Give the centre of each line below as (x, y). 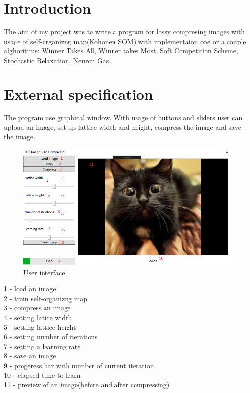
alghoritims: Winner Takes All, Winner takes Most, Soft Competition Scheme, (121, 51)
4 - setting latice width (38, 317)
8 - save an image (30, 356)
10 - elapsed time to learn (42, 375)
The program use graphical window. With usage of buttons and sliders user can (123, 117)
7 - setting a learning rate (42, 346)
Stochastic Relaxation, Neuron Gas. (57, 60)
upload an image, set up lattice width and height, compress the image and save (123, 127)
